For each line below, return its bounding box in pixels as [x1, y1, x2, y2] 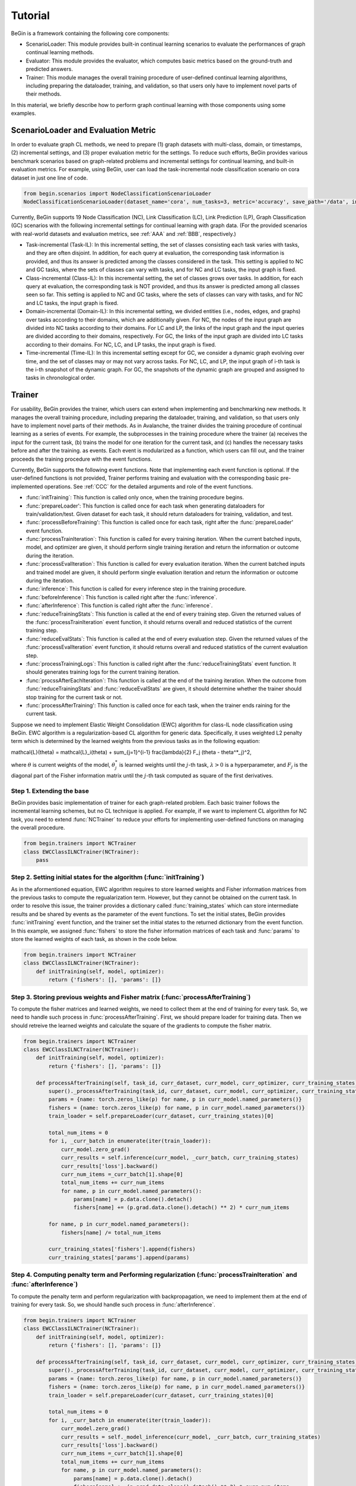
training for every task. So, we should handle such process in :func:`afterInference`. [11, 1301, 216, 1308]
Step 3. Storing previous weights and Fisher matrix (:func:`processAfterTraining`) [11, 993, 251, 1001]
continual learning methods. [26, 49, 94, 56]
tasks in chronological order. [26, 374, 96, 382]
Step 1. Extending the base [11, 786, 89, 795]
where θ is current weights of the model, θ [11, 761, 116, 769]
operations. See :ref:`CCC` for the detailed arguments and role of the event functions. [44, 483, 253, 490]
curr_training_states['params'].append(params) [48, 1254, 190, 1261]
